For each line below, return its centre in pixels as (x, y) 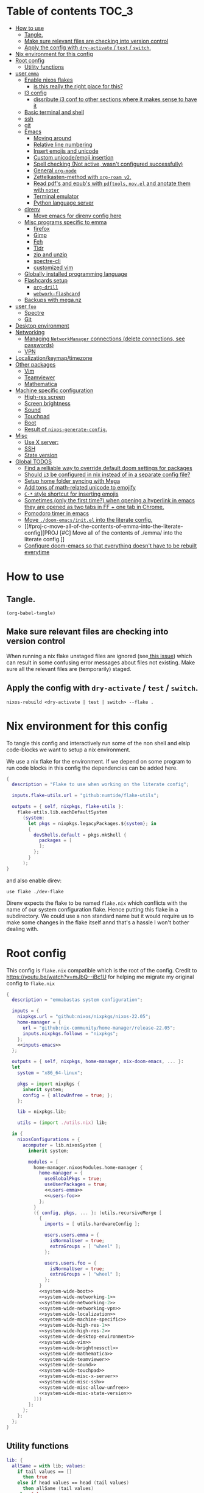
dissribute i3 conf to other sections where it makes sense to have (115, 99)
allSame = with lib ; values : (49, 1466)
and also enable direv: (34, 880)
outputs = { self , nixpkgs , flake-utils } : (68, 807)
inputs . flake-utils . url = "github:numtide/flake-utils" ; (86, 796)
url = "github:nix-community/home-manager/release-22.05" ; (99, 1028)
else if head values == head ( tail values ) (73, 1483)
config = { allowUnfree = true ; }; (68, 1095)
